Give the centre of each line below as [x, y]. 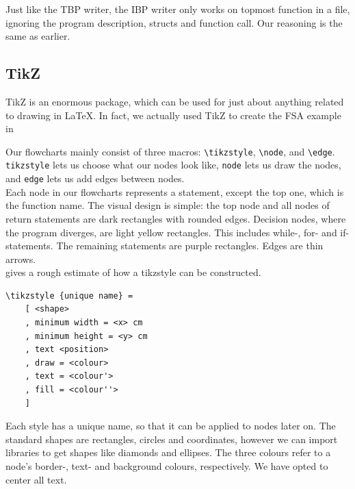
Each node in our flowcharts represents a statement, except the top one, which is [175, 191]
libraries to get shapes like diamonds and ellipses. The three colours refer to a [168, 452]
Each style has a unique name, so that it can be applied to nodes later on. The [171, 426]
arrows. [21, 259]
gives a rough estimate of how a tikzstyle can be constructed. [133, 272]
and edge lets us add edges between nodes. [95, 178]
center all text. [36, 479]
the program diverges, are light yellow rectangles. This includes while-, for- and [171, 232]
